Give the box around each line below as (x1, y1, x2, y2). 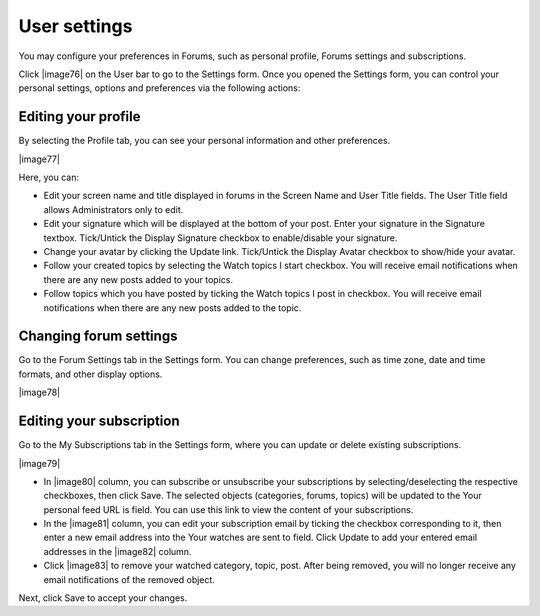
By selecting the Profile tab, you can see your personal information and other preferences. (18, 135, 391, 147)
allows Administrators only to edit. (43, 203, 184, 215)
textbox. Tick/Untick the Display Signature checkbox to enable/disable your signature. (43, 231, 398, 244)
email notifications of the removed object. (43, 573, 215, 585)
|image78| (18, 386, 60, 399)
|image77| (18, 153, 60, 165)
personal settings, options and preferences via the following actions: (18, 82, 301, 94)
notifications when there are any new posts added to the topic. (43, 301, 302, 314)
